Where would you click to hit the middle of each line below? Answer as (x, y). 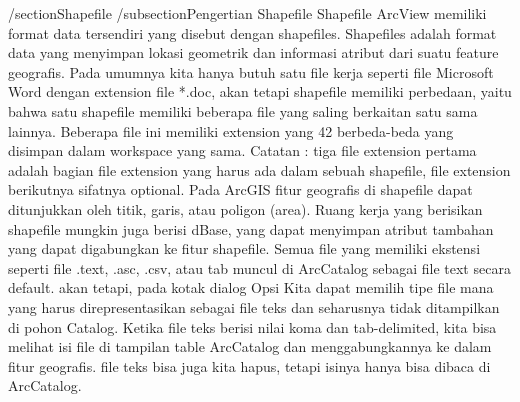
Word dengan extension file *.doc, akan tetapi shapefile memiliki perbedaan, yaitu (260, 91)
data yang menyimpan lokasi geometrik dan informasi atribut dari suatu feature (253, 52)
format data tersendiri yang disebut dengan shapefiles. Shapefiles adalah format (252, 32)
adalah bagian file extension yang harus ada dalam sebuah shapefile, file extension (259, 169)
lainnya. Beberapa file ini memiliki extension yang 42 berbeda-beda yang (231, 130)
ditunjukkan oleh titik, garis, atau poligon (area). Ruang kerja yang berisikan (245, 208)
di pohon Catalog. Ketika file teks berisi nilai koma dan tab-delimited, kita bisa (252, 326)
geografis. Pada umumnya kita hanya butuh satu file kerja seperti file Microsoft (251, 71)
